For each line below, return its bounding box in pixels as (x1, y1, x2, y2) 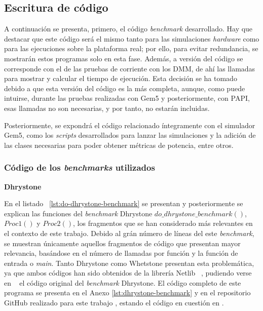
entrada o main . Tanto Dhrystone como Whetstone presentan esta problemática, (4, 257, 254, 268)
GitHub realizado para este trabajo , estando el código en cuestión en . (4, 297, 224, 308)
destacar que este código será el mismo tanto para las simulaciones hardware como (4, 33, 259, 44)
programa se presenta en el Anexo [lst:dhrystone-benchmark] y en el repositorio (4, 287, 251, 298)
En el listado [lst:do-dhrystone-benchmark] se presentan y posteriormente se (4, 198, 243, 209)
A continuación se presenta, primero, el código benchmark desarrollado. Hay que (4, 23, 253, 34)
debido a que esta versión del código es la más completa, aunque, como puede (4, 83, 245, 93)
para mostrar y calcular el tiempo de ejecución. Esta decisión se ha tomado (4, 73, 237, 84)
